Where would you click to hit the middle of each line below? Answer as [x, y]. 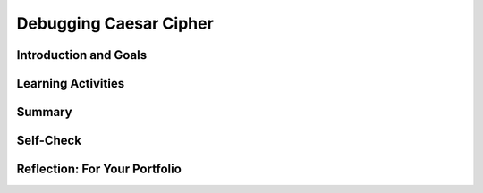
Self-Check [49, 141]
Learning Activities [71, 84]
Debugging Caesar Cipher [115, 23]
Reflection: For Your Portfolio [99, 169]
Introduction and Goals [82, 55]
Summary [44, 112]
